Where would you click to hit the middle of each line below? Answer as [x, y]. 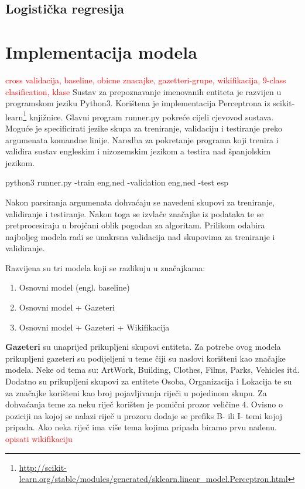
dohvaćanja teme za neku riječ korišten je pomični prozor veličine [122, 404]
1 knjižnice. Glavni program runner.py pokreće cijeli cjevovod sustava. [148, 116]
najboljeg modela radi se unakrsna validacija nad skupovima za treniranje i [140, 236]
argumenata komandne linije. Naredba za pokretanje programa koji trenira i [142, 139]
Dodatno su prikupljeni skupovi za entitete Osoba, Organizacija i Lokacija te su [149, 381]
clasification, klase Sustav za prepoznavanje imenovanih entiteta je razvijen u [143, 91]
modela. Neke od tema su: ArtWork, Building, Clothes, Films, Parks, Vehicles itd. [152, 370]
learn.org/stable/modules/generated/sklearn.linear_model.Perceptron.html [153, 479]
